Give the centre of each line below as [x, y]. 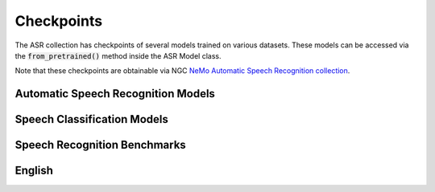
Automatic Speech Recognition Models [115, 94]
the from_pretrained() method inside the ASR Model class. [118, 55]
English [34, 171]
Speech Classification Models [91, 119]
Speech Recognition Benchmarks [101, 145]
